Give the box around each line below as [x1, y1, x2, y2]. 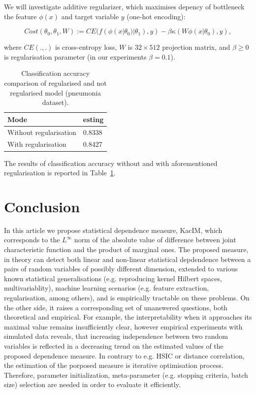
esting [83, 114, 104, 124]
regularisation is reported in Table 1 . [4, 167, 116, 178]
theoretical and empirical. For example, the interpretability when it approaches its [4, 312, 252, 322]
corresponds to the [4, 234, 60, 245]
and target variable [61, 11, 119, 21]
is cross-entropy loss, [55, 42, 117, 52]
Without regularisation [7, 127, 76, 137]
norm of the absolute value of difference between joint [74, 234, 236, 245]
